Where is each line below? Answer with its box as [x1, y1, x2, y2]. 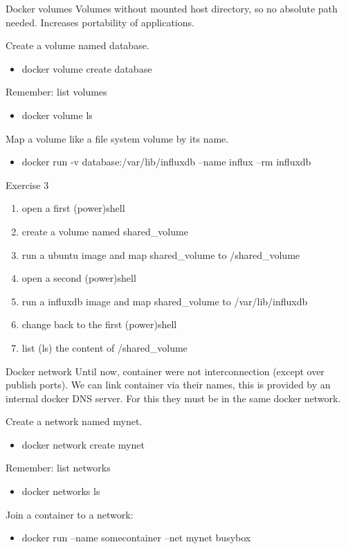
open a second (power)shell [21, 271, 136, 285]
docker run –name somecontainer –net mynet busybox [21, 530, 251, 545]
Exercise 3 [6, 177, 49, 192]
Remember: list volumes [6, 84, 107, 99]
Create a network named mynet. [6, 414, 143, 429]
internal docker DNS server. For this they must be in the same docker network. [6, 390, 341, 405]
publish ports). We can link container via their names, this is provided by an [6, 377, 331, 392]
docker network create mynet [21, 437, 145, 451]
